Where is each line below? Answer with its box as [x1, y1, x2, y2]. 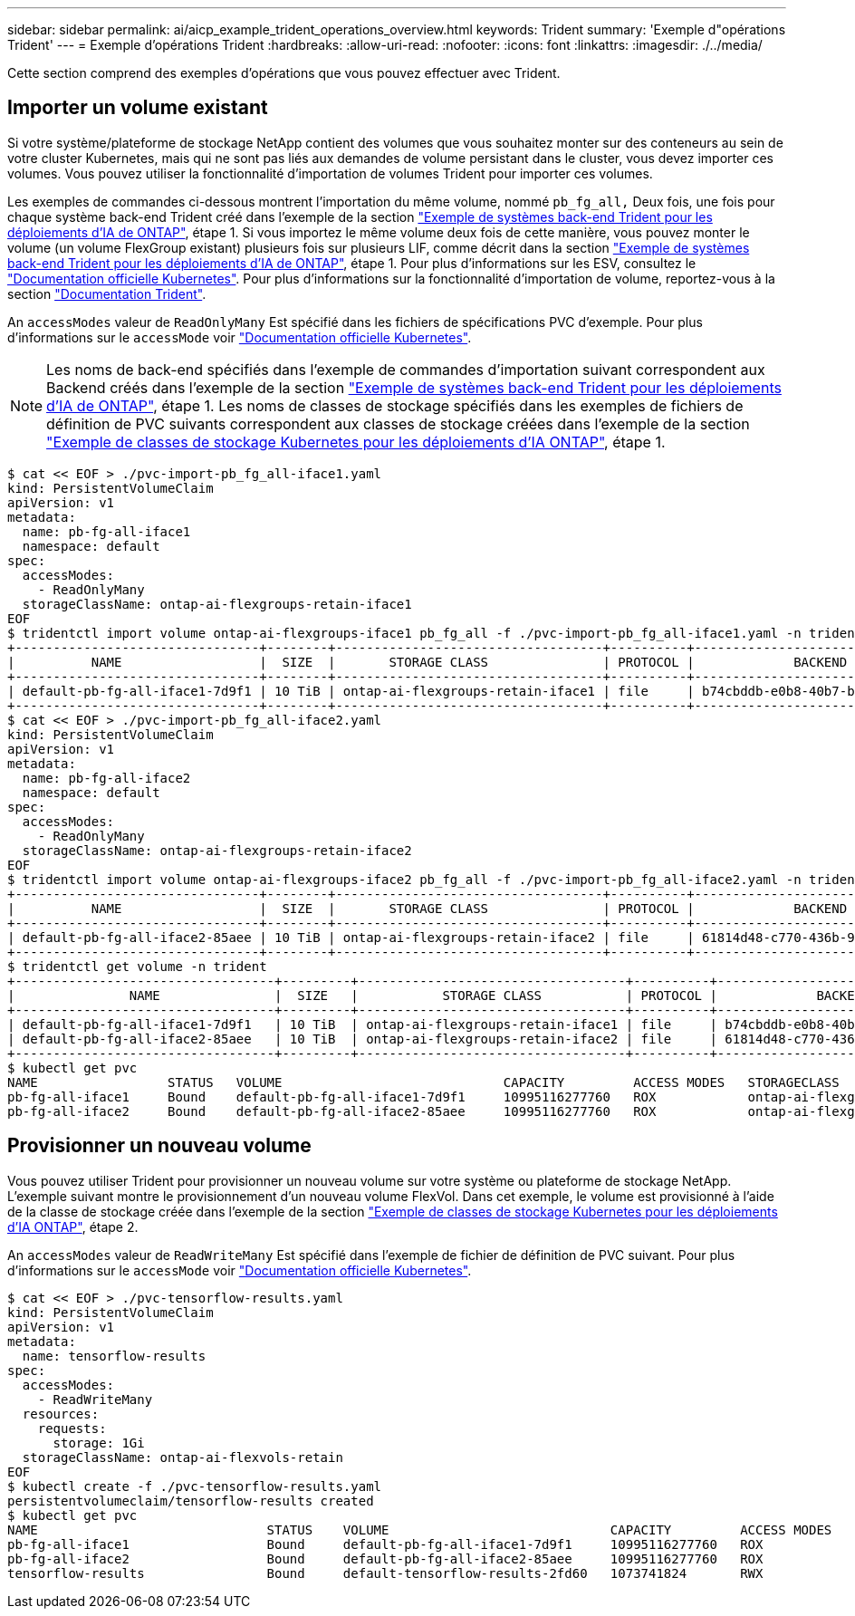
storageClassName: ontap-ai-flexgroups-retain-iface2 [22, 842, 412, 858]
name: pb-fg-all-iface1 [22, 524, 191, 539]
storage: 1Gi [53, 1435, 145, 1450]
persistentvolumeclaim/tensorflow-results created [7, 1493, 374, 1508]
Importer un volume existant [7, 96, 268, 120]
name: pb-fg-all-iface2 [22, 770, 191, 785]
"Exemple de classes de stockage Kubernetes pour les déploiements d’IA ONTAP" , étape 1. [46, 432, 666, 451]
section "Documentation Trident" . [7, 285, 207, 302]
